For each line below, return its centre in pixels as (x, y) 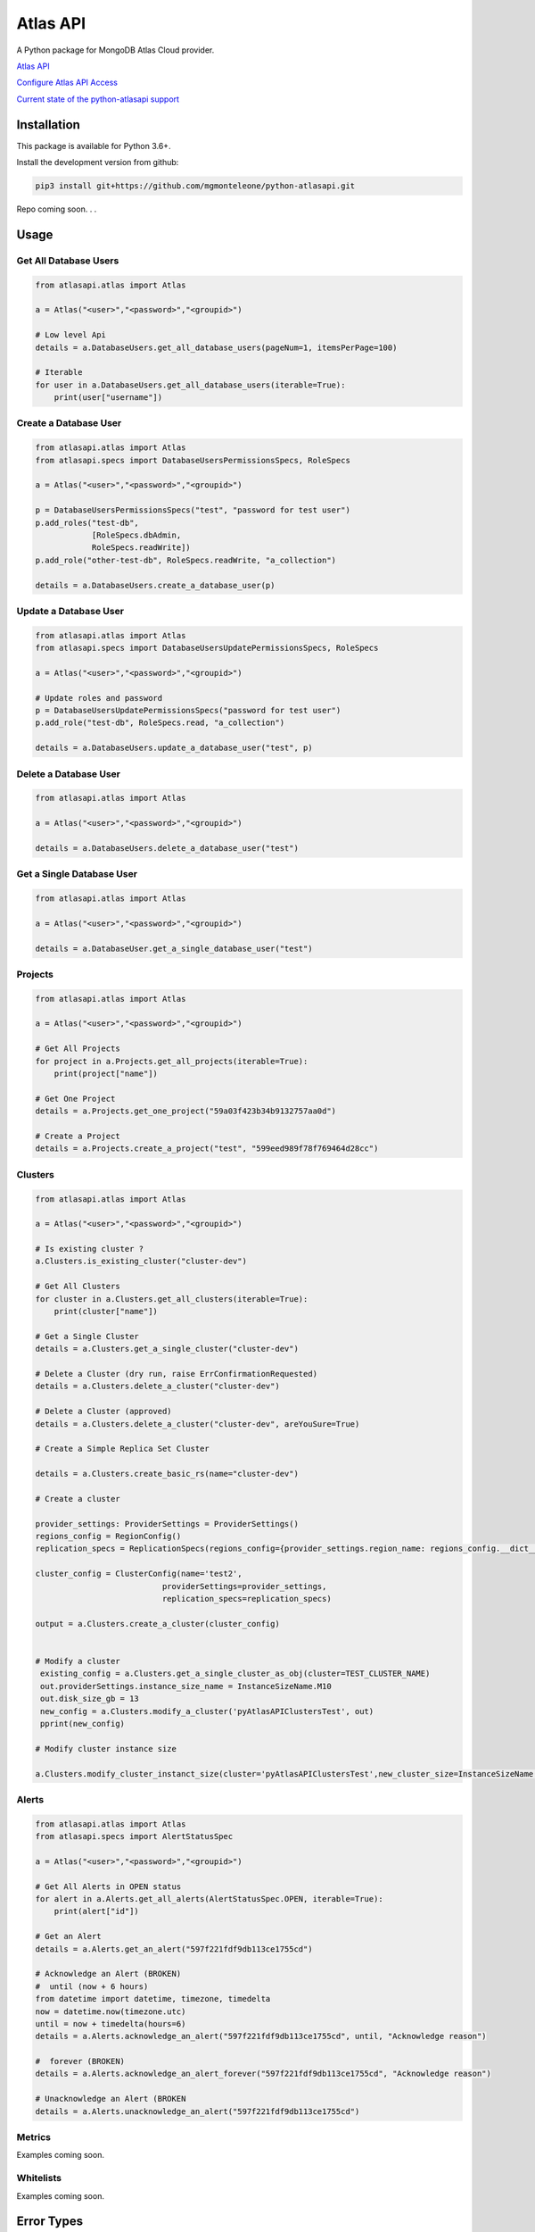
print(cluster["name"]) (106, 1312)
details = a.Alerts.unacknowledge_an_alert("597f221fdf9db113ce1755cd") (198, 2111)
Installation (48, 125)
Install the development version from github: (98, 162)
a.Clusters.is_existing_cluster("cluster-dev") (141, 1262)
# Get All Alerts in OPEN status (108, 1886)
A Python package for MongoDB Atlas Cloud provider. (115, 50)
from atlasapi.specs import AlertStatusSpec (134, 1836)
